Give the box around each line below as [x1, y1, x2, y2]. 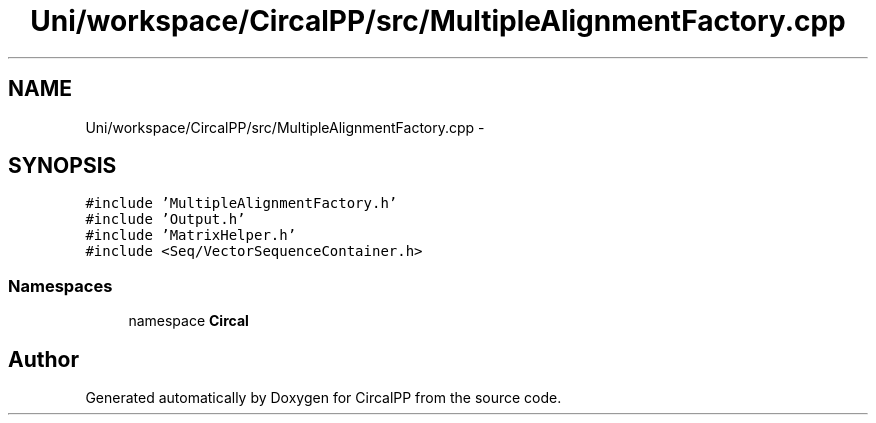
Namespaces [8, 275, 113, 296]
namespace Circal [128, 312, 249, 330]
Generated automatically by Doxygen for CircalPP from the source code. [85, 389, 562, 407]
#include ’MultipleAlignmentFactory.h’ [85, 195, 398, 212]
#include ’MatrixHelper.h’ [85, 227, 297, 244]
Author [8, 346, 79, 372]
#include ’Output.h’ [85, 211, 246, 228]
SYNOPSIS [8, 153, 117, 179]
